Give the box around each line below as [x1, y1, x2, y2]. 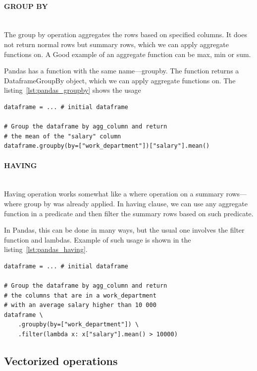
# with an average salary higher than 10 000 [4, 302, 156, 309]
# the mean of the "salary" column [4, 132, 121, 140]
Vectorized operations [4, 353, 118, 369]
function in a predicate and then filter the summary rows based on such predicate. [4, 208, 254, 218]
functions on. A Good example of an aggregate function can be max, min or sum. [4, 49, 251, 59]
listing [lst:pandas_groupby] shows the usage [4, 85, 141, 95]
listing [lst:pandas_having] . [4, 244, 88, 254]
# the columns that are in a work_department [4, 292, 156, 299]
